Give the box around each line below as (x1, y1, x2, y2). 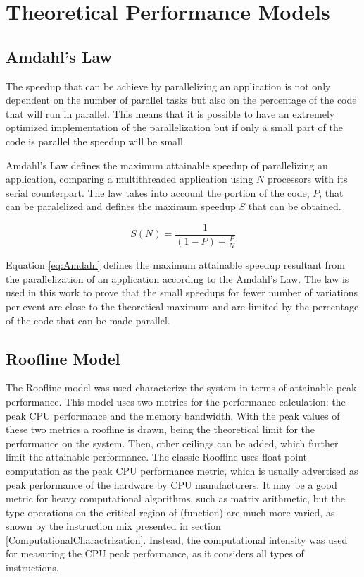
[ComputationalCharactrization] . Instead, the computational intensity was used (6, 532, 348, 547)
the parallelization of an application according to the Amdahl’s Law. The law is (6, 271, 349, 286)
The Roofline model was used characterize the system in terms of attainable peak (6, 380, 357, 395)
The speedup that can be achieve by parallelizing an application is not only (6, 78, 331, 93)
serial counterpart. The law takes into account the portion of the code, (6, 185, 310, 200)
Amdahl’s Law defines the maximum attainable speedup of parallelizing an (6, 157, 328, 172)
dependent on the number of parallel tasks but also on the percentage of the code (6, 92, 357, 107)
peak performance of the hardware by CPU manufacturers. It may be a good (6, 477, 337, 492)
